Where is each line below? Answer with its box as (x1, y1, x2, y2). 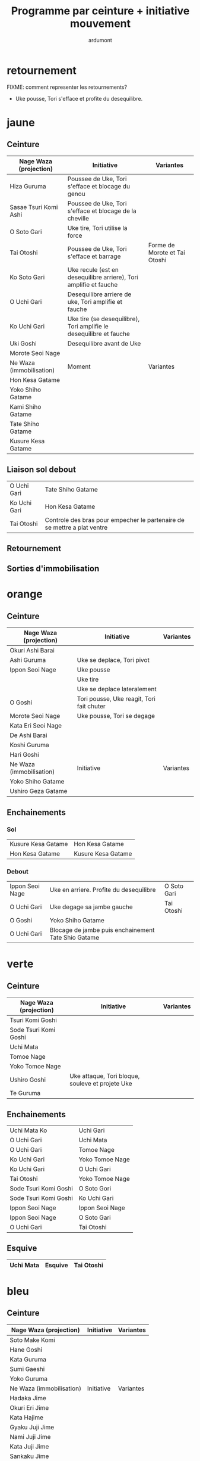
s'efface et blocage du (67, 182, 130, 190)
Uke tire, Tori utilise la (67, 223, 128, 232)
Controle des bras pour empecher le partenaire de (45, 515, 185, 524)
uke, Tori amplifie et (67, 297, 123, 306)
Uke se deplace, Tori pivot (77, 656, 150, 664)
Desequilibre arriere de (67, 290, 132, 299)
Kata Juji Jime (9, 1442, 49, 1450)
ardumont (88, 36, 112, 43)
